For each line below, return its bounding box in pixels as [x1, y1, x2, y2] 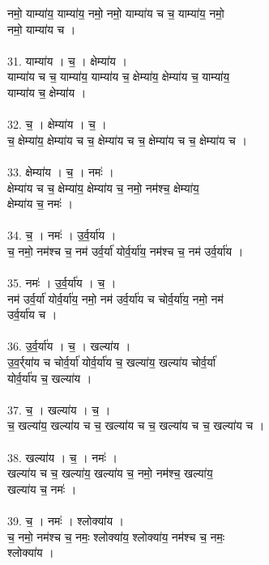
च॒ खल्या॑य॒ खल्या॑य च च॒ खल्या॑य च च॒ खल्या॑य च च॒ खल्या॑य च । [7, 417, 265, 434]
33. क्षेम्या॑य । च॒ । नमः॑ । [7, 163, 114, 180]
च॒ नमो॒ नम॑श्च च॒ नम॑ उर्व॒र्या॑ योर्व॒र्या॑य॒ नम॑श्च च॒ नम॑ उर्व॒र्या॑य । [7, 242, 244, 259]
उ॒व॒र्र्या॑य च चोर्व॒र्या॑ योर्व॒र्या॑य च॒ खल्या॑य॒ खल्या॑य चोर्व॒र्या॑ [7, 354, 216, 371]
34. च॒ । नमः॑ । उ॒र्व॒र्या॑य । [7, 227, 117, 244]
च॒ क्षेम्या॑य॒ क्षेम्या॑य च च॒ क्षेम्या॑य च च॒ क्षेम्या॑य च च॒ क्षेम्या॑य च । [7, 131, 247, 148]
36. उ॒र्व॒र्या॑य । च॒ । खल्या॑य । [7, 338, 131, 355]
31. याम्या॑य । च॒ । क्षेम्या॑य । [7, 52, 127, 69]
